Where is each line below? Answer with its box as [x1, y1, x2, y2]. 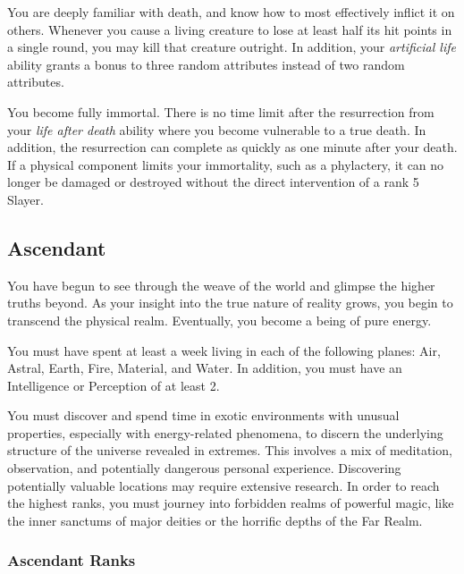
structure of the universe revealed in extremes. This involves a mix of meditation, [7, 441, 452, 460]
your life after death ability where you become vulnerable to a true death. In [7, 120, 426, 139]
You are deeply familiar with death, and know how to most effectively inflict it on [7, 3, 455, 21]
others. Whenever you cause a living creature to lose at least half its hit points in [7, 20, 452, 38]
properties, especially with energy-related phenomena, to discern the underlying [7, 423, 443, 442]
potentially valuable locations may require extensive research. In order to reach [7, 476, 440, 494]
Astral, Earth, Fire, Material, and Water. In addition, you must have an [7, 359, 402, 377]
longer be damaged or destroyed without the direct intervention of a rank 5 [7, 173, 419, 191]
